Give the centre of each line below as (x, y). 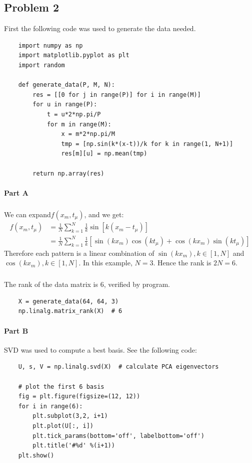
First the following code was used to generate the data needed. (100, 28)
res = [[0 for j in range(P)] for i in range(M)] (117, 95)
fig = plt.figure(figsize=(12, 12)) (79, 397)
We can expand (27, 214)
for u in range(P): (65, 105)
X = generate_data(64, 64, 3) (68, 301)
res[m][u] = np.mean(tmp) (104, 154)
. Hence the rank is (182, 263)
